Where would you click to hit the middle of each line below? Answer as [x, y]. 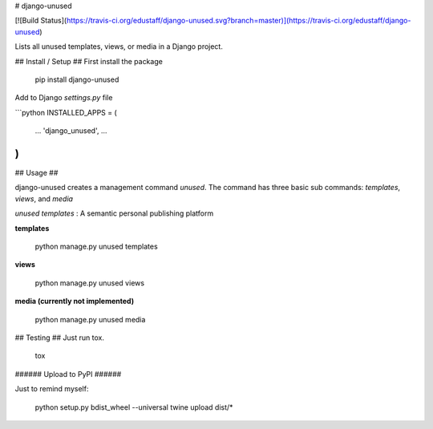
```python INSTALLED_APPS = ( [66, 112]
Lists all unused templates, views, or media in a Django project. [119, 47]
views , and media [44, 198]
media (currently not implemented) [75, 302]
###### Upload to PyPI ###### [68, 374]
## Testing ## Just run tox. [59, 338]
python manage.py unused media [90, 319]
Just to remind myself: [52, 389]
